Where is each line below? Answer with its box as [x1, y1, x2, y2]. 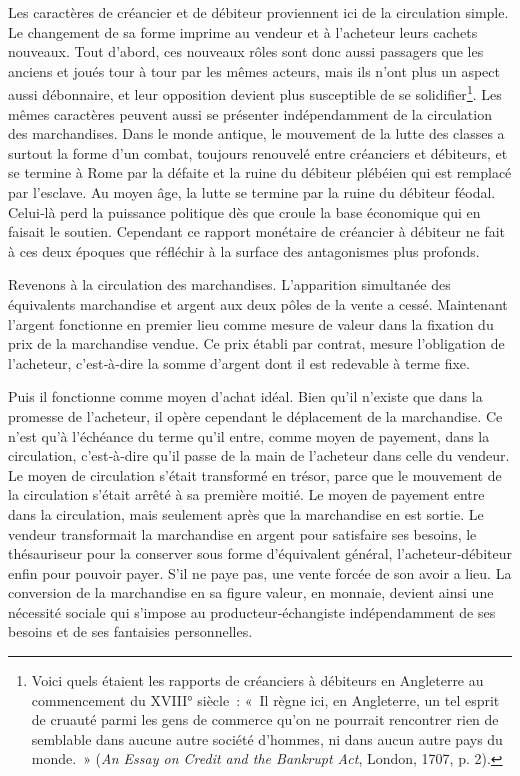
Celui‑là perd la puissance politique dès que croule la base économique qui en [8, 201, 481, 222]
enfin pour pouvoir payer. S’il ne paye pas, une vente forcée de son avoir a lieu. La [8, 562, 512, 583]
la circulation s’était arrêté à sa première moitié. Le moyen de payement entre [8, 484, 485, 505]
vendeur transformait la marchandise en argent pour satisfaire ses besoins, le [8, 523, 477, 544]
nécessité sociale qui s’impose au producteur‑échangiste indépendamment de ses [8, 601, 496, 622]
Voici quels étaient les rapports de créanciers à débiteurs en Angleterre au [31, 670, 484, 691]
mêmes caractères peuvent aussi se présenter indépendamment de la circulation [8, 103, 492, 124]
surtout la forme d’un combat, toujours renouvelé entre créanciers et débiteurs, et [8, 142, 508, 163]
